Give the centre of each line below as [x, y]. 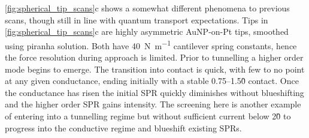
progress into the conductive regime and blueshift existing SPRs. [123, 127]
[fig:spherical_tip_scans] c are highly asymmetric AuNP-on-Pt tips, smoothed [147, 31]
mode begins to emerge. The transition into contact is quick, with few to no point [155, 69]
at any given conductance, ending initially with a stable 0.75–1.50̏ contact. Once [152, 81]
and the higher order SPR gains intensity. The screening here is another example [153, 104]
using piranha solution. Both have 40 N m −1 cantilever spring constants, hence [151, 44]
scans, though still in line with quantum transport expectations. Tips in [137, 19]
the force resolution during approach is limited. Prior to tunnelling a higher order [154, 57]
